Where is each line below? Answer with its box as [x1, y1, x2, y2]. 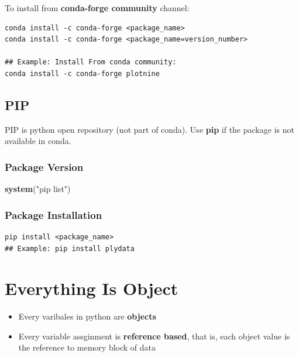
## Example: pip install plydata [5, 244, 135, 253]
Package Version [5, 159, 84, 174]
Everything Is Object [5, 276, 178, 300]
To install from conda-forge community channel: [5, 2, 190, 13]
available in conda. [5, 135, 71, 147]
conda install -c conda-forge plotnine [5, 69, 160, 78]
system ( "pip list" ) [5, 183, 71, 195]
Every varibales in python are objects [18, 310, 156, 322]
